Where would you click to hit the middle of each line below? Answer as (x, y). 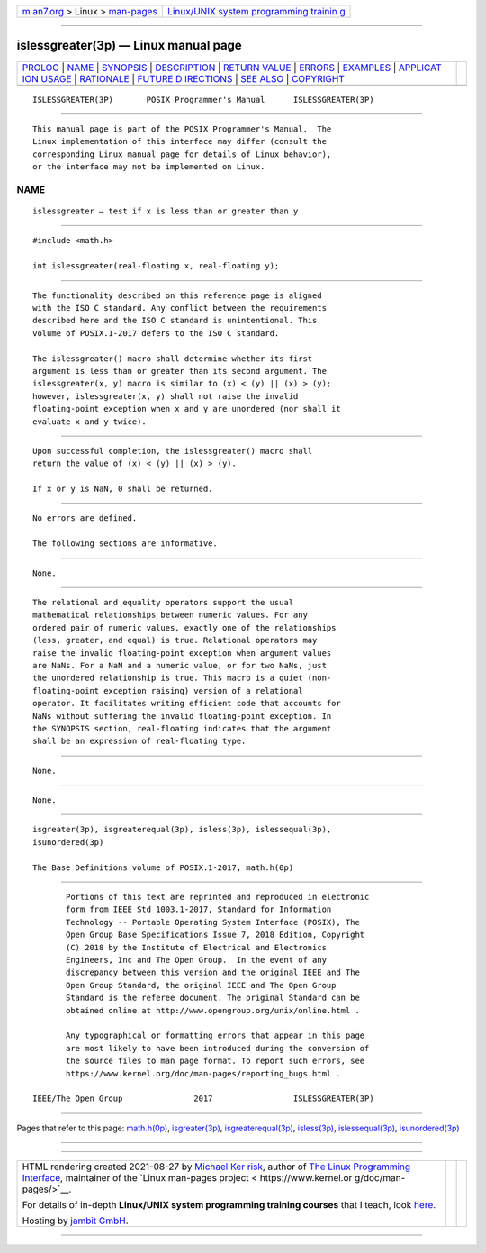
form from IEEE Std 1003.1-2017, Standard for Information (199, 909)
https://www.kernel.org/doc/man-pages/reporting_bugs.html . (203, 1073)
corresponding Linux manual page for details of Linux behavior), (182, 154)
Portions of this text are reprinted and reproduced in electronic (218, 897)
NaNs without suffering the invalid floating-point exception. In (182, 716)
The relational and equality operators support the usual (163, 603)
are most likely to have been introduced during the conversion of (218, 1048)
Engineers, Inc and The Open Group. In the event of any (197, 960)
